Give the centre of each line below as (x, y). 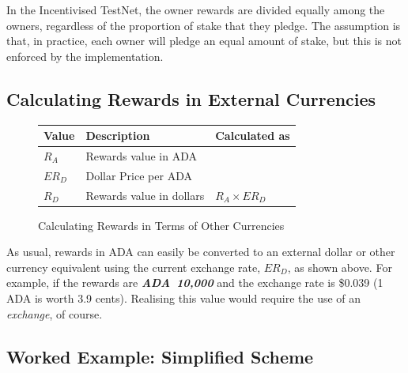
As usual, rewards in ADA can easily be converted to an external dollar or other (201, 252)
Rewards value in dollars (145, 195)
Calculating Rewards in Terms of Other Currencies (161, 225)
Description (118, 136)
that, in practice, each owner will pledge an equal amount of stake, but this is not (204, 41)
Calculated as (253, 136)
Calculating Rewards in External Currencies (191, 98)
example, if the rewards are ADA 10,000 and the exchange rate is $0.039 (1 (195, 283)
